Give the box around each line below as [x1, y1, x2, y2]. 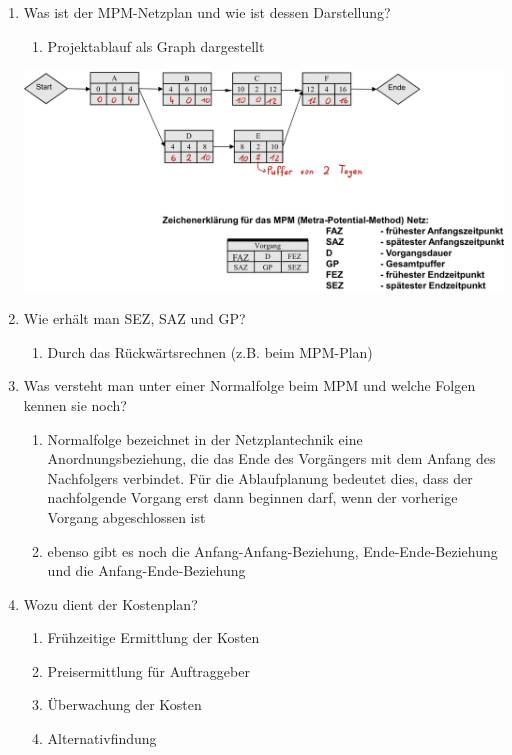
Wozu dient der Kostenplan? [23, 593, 198, 614]
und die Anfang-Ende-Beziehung [47, 560, 246, 581]
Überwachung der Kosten [47, 694, 202, 715]
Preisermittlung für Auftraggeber [47, 660, 250, 681]
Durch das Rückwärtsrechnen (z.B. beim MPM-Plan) [47, 341, 373, 362]
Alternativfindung [47, 728, 157, 749]
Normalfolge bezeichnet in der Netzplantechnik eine [47, 428, 363, 449]
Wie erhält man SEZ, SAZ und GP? [23, 308, 246, 329]
